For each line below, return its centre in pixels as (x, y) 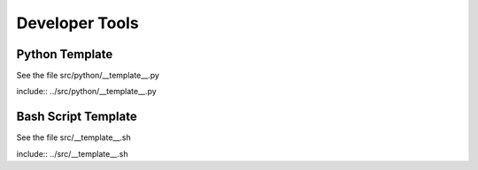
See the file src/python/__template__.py (88, 76)
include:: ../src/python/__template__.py (86, 92)
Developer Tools (77, 23)
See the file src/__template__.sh (74, 137)
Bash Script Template (77, 117)
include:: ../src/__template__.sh (72, 153)
